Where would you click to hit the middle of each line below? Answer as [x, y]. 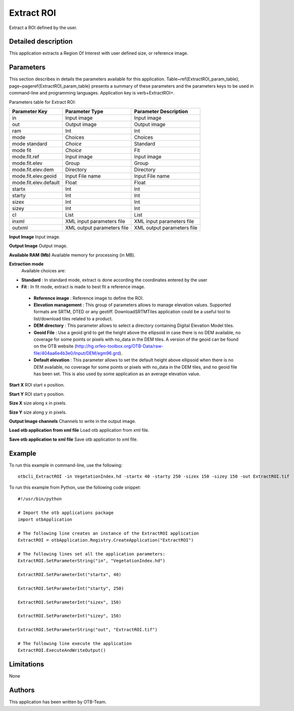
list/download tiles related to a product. [73, 319]
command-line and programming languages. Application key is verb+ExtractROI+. [92, 93]
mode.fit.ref [26, 157]
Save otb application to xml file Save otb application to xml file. [73, 439]
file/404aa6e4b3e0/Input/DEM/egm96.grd [77, 353]
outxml [20, 227]
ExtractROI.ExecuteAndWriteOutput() [62, 650]
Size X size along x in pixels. [38, 403]
